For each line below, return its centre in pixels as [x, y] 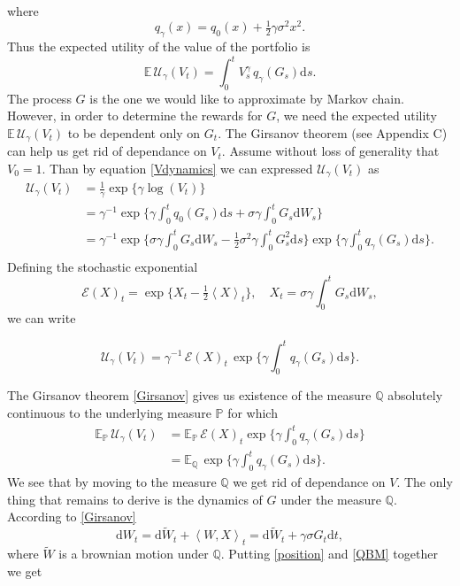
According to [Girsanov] [72, 517]
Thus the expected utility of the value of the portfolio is [159, 46]
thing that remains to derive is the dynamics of [135, 499]
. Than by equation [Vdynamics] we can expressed [177, 169]
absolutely [415, 395]
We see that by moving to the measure [112, 482]
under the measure [331, 499]
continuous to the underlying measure [109, 412]
